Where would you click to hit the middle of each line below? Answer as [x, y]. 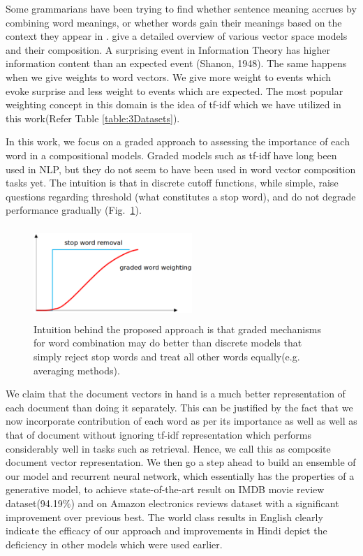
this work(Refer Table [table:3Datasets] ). [93, 118]
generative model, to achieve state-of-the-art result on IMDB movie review [165, 489]
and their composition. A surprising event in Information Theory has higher [168, 49]
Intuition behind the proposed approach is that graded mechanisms [177, 329]
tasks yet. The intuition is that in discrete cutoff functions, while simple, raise [172, 183]
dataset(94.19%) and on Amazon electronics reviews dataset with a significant [172, 503]
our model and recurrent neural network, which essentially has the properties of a [180, 475]
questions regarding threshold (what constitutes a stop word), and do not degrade [181, 196]
